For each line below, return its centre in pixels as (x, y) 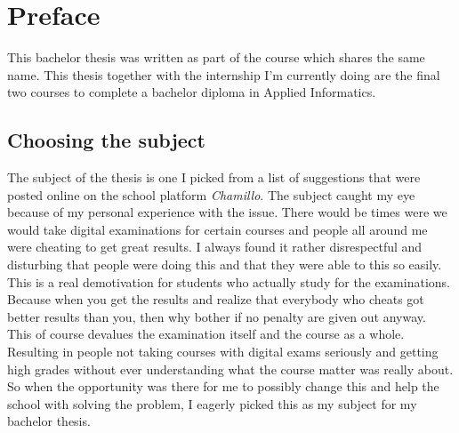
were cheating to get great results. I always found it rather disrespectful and (215, 247)
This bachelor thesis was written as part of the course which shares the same (216, 57)
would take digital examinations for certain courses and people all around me (217, 229)
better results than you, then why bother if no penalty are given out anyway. (217, 316)
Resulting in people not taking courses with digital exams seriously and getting (223, 352)
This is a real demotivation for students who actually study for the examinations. (229, 281)
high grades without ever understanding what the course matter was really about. (230, 369)
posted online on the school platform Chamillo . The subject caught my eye (211, 194)
